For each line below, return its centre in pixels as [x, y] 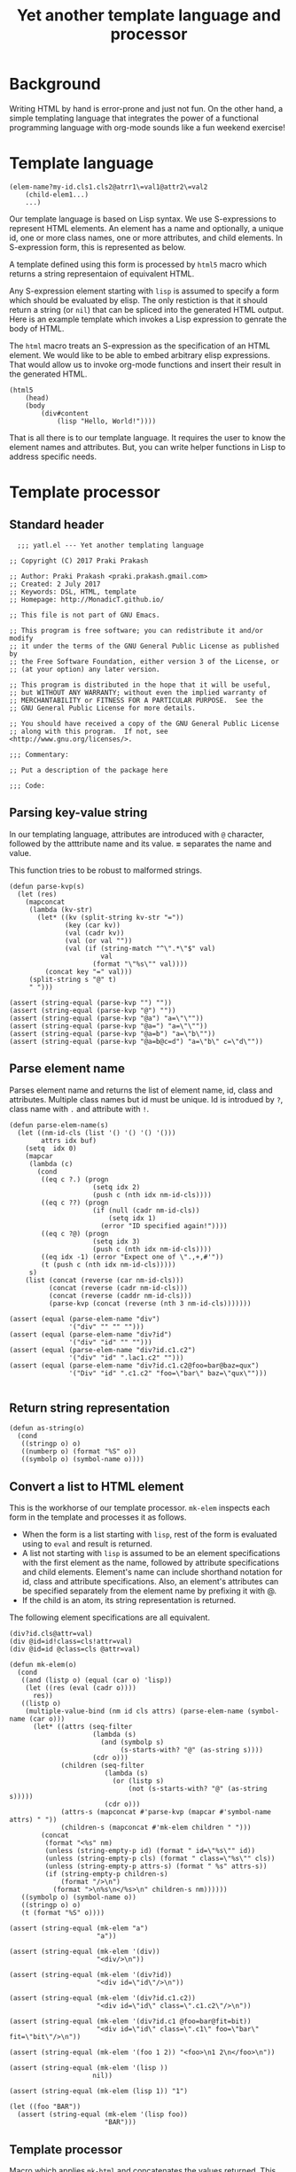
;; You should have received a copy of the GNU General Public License [144, 723]
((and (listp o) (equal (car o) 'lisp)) [97, 1680]
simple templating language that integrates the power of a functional [134, 118]
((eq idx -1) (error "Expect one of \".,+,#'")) [132, 1257]
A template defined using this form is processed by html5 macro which [138, 264]
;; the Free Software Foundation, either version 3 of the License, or [144, 661]
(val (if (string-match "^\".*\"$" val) [140, 948]
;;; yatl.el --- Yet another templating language [110, 545]
